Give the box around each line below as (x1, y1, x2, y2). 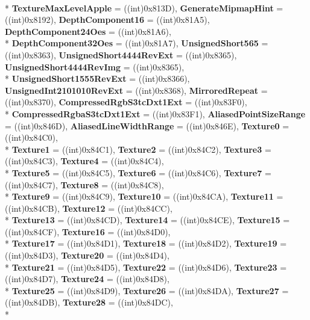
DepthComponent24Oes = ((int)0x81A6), (5, 25, 171, 37)
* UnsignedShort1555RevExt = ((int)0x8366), (5, 72, 190, 85)
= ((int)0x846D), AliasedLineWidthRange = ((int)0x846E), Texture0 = (5, 119, 289, 132)
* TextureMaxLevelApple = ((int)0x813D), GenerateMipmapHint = (5, 1, 283, 14)
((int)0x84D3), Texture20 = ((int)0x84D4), (5, 249, 169, 262)
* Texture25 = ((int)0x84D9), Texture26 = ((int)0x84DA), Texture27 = (5, 284, 289, 297)
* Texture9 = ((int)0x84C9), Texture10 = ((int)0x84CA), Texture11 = (5, 190, 283, 203)
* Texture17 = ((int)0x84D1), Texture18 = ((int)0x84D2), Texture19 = (5, 237, 287, 250)
